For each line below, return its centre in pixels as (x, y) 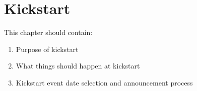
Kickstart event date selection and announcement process (104, 82)
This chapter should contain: (48, 32)
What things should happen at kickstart (78, 66)
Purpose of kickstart (47, 49)
